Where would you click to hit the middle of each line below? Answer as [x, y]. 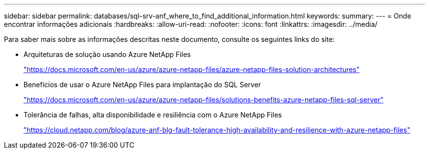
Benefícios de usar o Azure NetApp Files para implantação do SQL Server [142, 85]
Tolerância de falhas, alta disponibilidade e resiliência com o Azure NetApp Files [153, 115]
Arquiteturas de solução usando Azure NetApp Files [107, 54]
